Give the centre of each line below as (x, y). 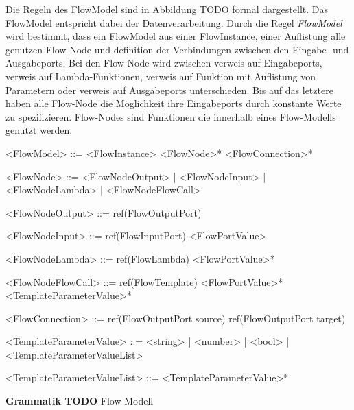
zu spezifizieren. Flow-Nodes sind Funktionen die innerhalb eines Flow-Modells (171, 116)
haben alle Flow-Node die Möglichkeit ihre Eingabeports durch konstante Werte (174, 103)
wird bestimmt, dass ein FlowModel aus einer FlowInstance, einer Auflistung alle (176, 36)
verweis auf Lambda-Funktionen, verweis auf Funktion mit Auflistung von (161, 76)
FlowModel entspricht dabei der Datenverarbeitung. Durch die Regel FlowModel (174, 22)
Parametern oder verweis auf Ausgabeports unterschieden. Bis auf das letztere (169, 89)
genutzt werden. (39, 130)
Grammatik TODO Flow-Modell (80, 401)
